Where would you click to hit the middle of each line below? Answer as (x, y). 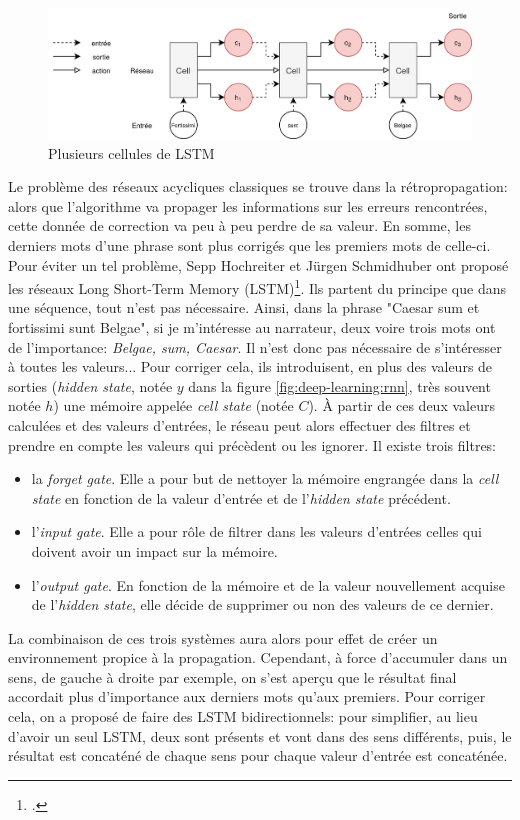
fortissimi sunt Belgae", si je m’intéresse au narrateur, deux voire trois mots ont (252, 326)
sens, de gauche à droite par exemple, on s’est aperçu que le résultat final (232, 676)
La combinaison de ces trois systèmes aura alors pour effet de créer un (223, 637)
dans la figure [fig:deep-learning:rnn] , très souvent (339, 385)
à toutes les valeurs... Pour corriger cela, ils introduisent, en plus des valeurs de (250, 366)
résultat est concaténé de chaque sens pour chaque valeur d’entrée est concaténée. (258, 755)
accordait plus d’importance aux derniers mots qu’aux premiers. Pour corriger (247, 696)
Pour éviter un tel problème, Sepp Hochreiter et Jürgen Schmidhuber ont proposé (258, 264)
